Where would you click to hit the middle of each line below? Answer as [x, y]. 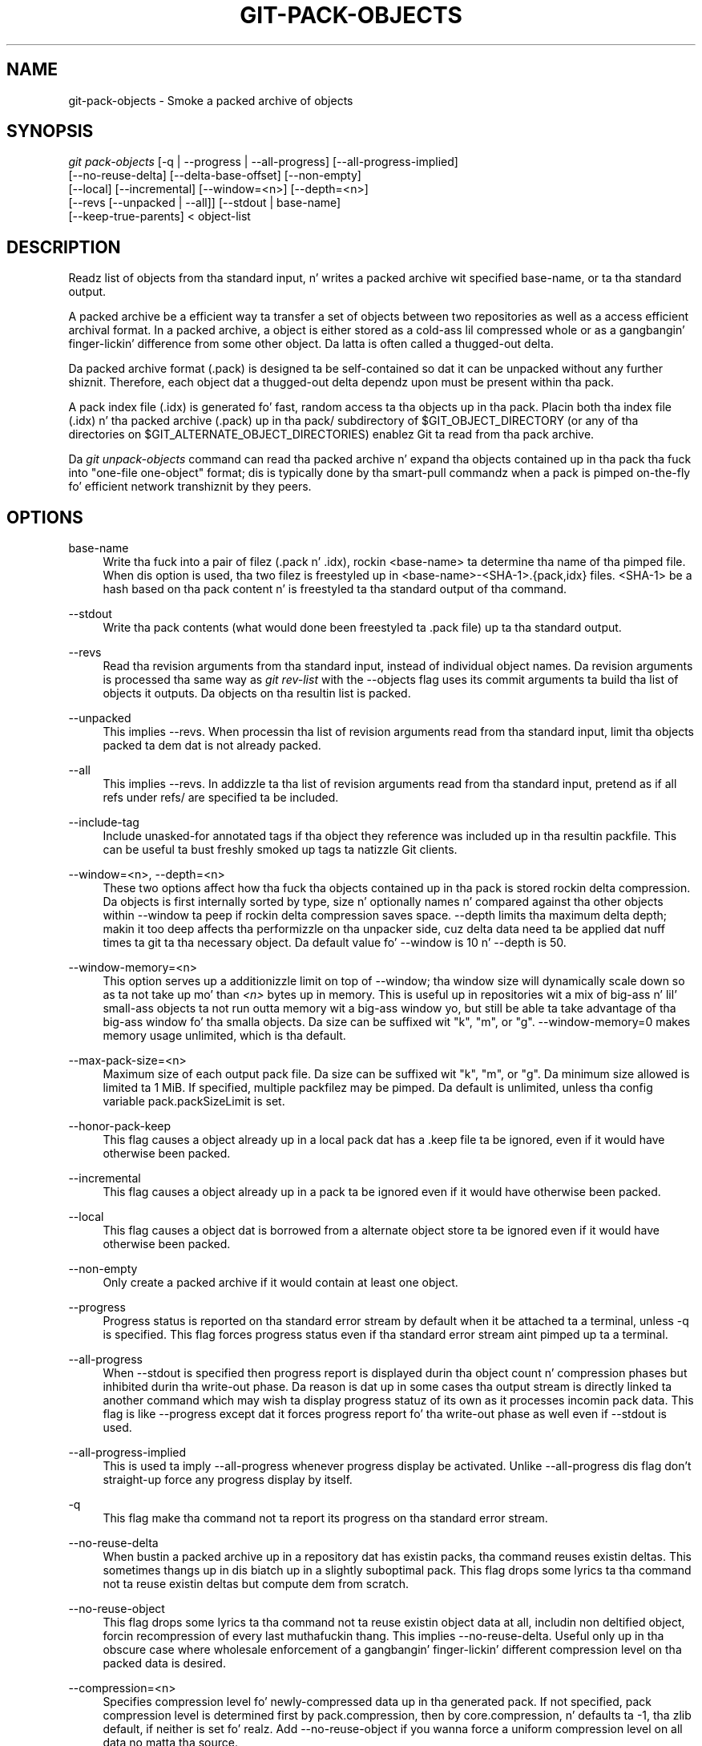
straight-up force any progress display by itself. [228, 1480]
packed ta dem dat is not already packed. [212, 746]
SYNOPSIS [50, 131]
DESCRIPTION [64, 247]
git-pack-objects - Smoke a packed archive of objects [211, 100]
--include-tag [104, 822]
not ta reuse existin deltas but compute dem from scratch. [256, 1584]
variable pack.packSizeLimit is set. [194, 1101]
